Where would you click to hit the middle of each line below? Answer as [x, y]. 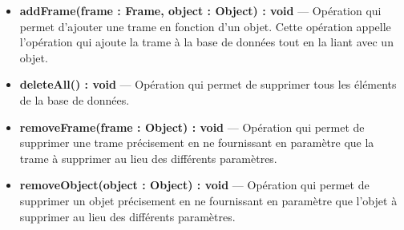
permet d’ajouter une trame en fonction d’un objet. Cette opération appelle [205, 26]
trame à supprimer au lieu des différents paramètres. [148, 158]
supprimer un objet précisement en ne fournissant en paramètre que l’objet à [208, 200]
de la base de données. [75, 99]
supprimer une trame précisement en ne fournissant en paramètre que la [197, 143]
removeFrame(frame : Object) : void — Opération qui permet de [192, 127]
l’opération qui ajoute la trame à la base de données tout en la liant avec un [206, 42]
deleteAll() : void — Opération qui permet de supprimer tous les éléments [208, 84]
